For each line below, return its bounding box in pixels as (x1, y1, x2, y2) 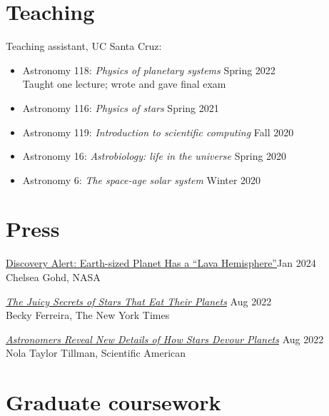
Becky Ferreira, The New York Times (6, 308, 170, 323)
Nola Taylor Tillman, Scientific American (6, 345, 186, 360)
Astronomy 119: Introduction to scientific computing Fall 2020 (22, 124, 294, 139)
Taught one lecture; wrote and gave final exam (22, 76, 226, 91)
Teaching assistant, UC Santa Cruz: (6, 39, 162, 54)
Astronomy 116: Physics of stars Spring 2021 (22, 100, 219, 115)
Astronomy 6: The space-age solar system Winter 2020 (22, 172, 261, 187)
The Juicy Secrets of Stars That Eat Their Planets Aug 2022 (6, 293, 272, 308)
